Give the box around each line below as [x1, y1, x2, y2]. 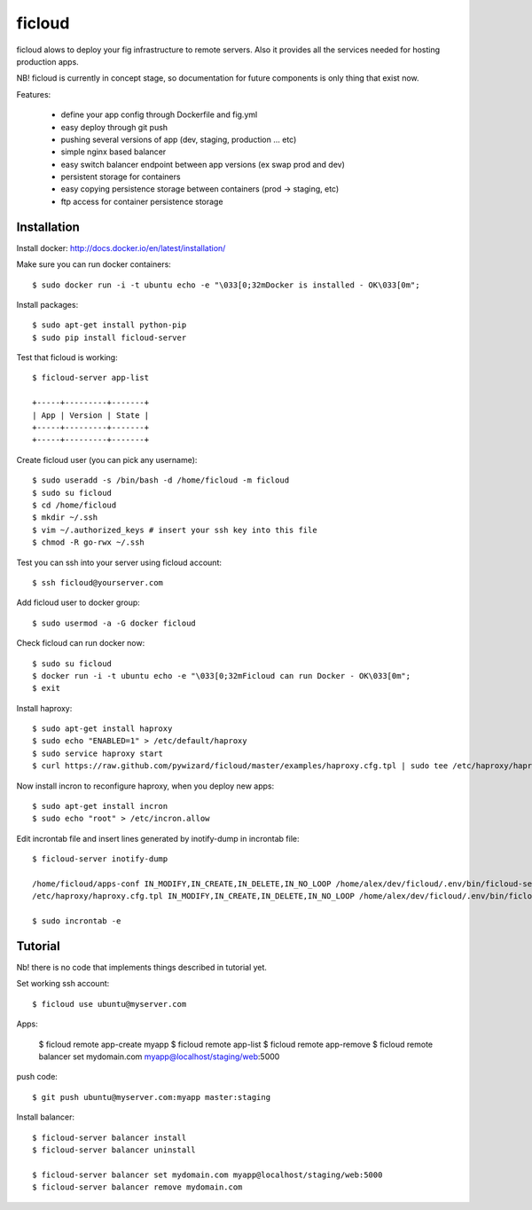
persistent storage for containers [60, 171, 181, 182]
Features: [16, 89, 51, 99]
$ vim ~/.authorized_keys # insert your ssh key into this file [32, 524, 318, 535]
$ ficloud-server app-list [32, 373, 150, 383]
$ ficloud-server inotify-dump [32, 854, 168, 864]
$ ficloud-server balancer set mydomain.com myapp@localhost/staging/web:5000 [32, 1169, 383, 1180]
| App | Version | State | [32, 410, 150, 420]
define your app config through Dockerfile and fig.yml [60, 109, 258, 120]
